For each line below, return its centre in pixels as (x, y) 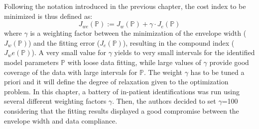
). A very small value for (69, 52)
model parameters (31, 62)
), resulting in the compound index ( (179, 42)
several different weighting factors (55, 101)
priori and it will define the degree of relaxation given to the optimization (116, 82)
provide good (229, 62)
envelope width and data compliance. (61, 120)
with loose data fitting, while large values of (134, 62)
